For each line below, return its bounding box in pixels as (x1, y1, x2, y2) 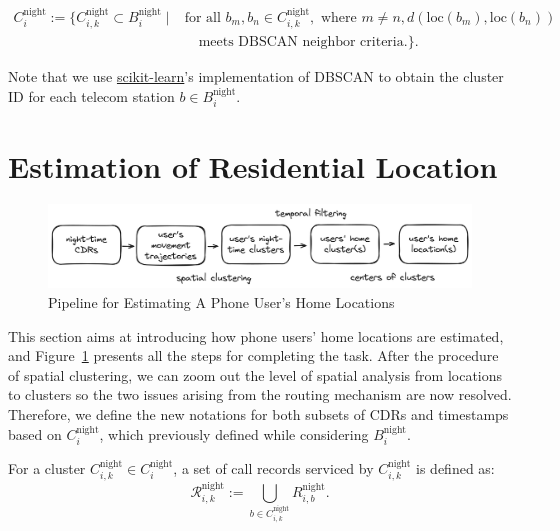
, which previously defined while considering (99, 423, 369, 444)
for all (184, 10, 221, 25)
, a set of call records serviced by (173, 458, 374, 479)
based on (8, 423, 62, 444)
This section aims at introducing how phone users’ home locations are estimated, (8, 325, 504, 346)
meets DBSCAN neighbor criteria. (198, 35, 408, 50)
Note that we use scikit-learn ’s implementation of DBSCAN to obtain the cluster (8, 66, 504, 87)
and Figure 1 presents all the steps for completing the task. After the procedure (8, 345, 499, 366)
